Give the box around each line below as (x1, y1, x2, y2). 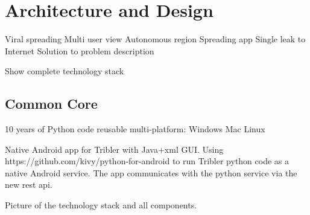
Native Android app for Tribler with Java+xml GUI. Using (5, 143, 224, 155)
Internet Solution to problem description (5, 44, 154, 57)
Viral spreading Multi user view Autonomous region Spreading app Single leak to (5, 33, 306, 45)
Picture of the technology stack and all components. (5, 199, 197, 211)
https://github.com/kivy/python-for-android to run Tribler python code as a (5, 155, 289, 167)
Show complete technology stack (5, 65, 124, 77)
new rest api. (5, 178, 52, 191)
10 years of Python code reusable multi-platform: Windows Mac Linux (5, 123, 265, 135)
